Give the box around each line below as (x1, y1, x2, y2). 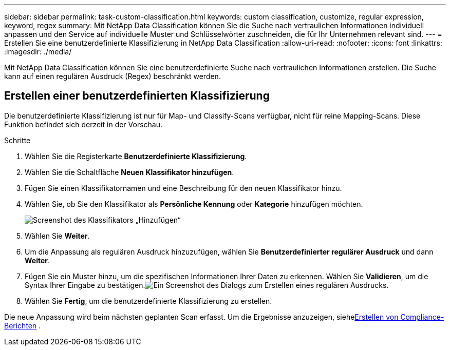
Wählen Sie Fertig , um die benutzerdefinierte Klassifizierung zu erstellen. (25, 296, 272, 305)
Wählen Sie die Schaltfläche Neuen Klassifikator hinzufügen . (25, 167, 234, 177)
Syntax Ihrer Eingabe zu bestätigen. (25, 280, 145, 289)
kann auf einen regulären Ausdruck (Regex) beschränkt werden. (4, 72, 221, 81)
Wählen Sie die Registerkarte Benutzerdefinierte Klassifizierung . (25, 151, 247, 161)
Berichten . (4, 321, 41, 330)
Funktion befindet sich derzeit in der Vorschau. (4, 120, 163, 129)
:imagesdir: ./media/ (4, 47, 72, 56)
